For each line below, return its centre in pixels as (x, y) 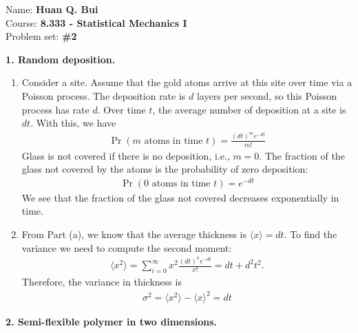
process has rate (55, 109)
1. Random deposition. (61, 59)
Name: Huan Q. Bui (52, 9)
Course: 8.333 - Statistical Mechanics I (96, 22)
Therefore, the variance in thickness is (102, 281)
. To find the (310, 234)
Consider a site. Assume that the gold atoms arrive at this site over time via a (187, 82)
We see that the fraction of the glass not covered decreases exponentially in (180, 197)
